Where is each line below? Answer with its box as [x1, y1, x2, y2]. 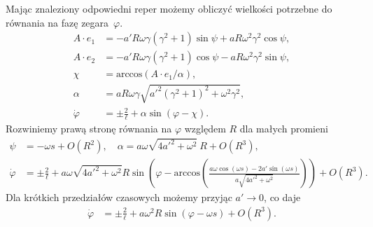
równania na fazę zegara [6, 15, 109, 29]
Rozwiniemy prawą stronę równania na [6, 121, 172, 136]
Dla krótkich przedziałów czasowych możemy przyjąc [6, 190, 232, 205]
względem [184, 121, 226, 136]
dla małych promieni [239, 121, 328, 136]
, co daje [264, 190, 301, 205]
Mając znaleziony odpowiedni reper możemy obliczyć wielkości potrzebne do [6, 1, 332, 15]
